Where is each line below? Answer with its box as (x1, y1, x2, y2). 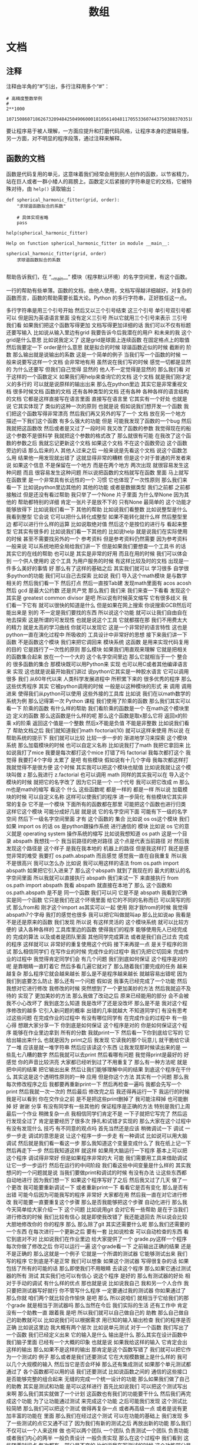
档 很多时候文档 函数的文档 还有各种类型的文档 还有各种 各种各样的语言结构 (6, 387, 189, 395)
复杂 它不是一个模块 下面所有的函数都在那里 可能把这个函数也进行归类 (16, 800, 186, 808)
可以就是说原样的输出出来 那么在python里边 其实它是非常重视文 (33, 380, 187, 387)
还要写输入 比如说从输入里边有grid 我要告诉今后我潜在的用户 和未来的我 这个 (6, 328, 192, 336)
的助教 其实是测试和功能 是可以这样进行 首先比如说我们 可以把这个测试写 (6, 1383, 183, 1390)
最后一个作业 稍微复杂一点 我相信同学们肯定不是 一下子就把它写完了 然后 (6, 1110, 183, 1117)
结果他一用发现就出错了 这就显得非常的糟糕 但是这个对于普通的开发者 (17, 454, 186, 461)
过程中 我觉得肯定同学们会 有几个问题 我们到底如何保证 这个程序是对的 (16, 955, 187, 962)
